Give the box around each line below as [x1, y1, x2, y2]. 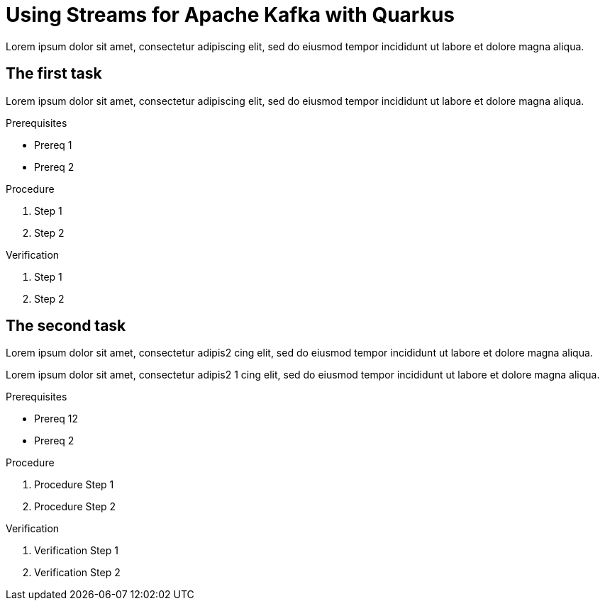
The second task [6, 317, 126, 335]
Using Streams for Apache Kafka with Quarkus [6, 3, 455, 27]
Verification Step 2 [34, 566, 121, 579]
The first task [6, 64, 102, 83]
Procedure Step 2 [34, 500, 116, 513]
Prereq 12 [34, 413, 79, 425]
